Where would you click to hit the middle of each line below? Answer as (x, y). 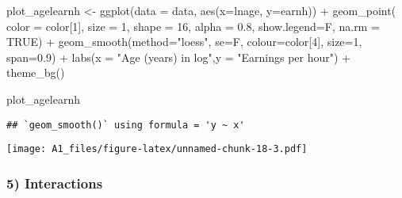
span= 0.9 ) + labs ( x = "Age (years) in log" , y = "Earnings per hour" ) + (178, 57)
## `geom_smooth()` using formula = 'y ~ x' (126, 125)
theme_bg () (36, 72)
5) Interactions (55, 183)
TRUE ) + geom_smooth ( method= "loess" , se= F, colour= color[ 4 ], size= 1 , (184, 42)
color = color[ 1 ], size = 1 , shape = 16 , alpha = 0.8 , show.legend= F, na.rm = (193, 26)
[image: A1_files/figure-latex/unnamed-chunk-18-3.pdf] (157, 149)
